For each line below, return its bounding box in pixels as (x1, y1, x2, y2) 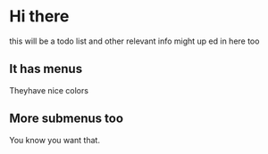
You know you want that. (9, 134, 101, 145)
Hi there (9, 6, 70, 27)
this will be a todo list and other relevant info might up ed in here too (9, 36, 260, 46)
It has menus (9, 61, 83, 77)
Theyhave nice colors (9, 85, 89, 95)
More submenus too (9, 111, 123, 126)
